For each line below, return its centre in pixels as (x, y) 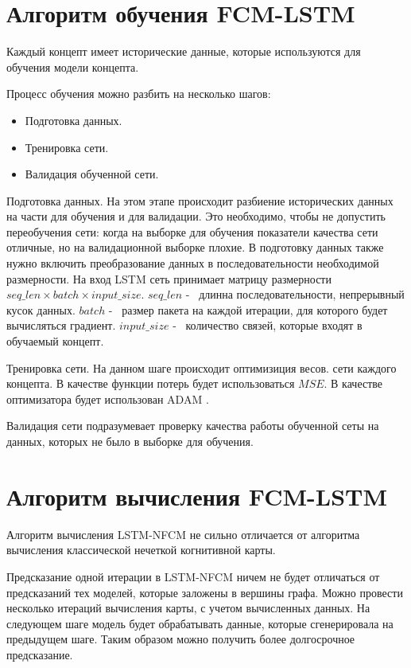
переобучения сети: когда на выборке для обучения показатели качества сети (192, 231)
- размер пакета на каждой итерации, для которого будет (248, 309)
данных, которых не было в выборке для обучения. (130, 441)
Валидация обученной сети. (92, 174)
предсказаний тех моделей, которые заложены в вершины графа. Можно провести (205, 592)
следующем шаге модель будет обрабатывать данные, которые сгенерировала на (200, 623)
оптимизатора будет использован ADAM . (108, 398)
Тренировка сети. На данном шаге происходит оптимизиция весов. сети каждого (202, 367)
